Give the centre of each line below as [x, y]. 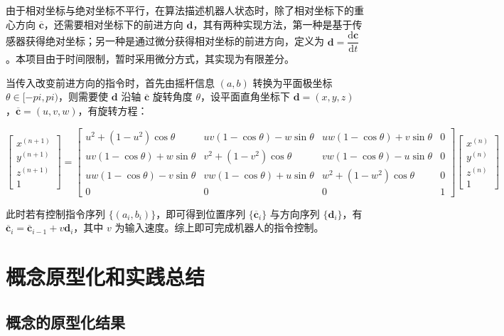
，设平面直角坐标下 [245, 96]
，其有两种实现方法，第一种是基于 [273, 24]
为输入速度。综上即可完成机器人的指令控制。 [219, 227]
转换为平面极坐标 [293, 82]
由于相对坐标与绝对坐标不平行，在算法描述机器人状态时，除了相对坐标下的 [180, 10]
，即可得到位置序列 [201, 213]
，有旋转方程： [113, 111]
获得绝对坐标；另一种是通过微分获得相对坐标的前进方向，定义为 [175, 41]
